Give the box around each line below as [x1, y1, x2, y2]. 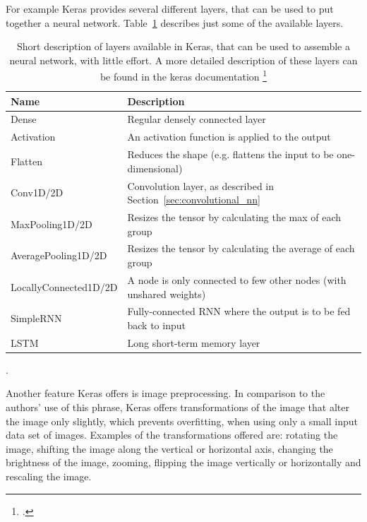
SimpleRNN [11, 311, 62, 326]
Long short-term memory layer [127, 335, 260, 350]
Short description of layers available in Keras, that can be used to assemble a [17, 39, 350, 54]
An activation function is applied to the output [127, 129, 331, 144]
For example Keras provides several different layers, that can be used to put [6, 1, 334, 16]
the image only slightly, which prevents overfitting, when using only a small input [6, 413, 358, 428]
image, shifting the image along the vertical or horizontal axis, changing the [6, 441, 333, 456]
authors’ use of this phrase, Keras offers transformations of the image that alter [6, 400, 349, 415]
